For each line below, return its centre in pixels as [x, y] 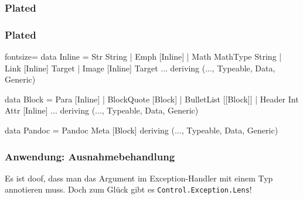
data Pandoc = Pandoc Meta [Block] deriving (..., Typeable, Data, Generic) [142, 130]
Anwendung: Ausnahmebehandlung [90, 156]
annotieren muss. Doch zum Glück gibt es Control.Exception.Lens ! [128, 189]
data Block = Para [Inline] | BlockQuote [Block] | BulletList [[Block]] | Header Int [152, 99]
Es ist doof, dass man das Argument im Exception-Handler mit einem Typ [139, 178]
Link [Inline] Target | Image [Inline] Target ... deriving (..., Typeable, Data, [140, 68]
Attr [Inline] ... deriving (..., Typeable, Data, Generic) [102, 110]
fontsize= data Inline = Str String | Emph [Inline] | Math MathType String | [143, 56]
